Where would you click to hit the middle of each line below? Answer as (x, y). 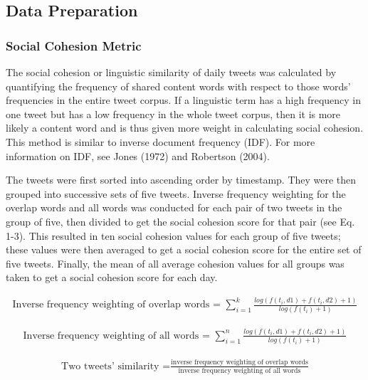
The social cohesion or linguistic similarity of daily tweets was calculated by (171, 72)
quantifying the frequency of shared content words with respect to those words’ (178, 86)
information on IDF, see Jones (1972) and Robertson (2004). (138, 155)
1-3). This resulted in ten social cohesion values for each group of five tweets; (173, 235)
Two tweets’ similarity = (116, 366)
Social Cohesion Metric (74, 45)
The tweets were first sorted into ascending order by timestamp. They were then (181, 180)
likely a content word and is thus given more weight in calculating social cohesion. (185, 128)
